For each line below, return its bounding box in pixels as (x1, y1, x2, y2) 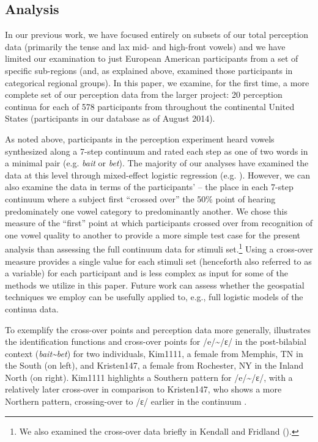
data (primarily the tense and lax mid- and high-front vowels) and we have (5, 40, 286, 53)
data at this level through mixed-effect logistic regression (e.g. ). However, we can (5, 168, 310, 181)
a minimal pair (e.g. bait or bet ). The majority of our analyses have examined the (5, 157, 309, 169)
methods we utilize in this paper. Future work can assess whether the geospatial (5, 278, 305, 291)
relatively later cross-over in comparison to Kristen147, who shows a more (5, 383, 282, 396)
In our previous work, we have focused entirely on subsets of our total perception (5, 28, 309, 41)
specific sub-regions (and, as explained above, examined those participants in (5, 64, 293, 76)
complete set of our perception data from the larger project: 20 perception (5, 88, 283, 101)
